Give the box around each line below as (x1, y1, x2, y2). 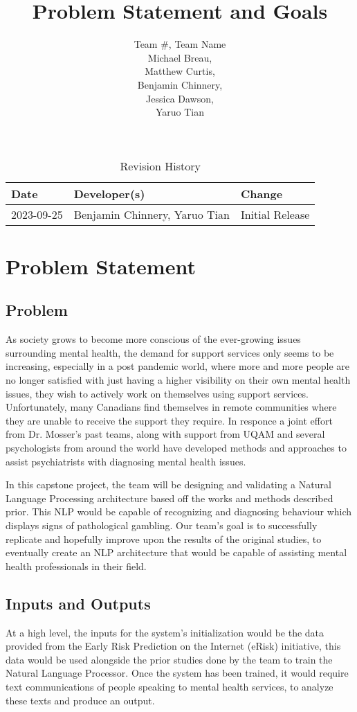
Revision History (120, 157, 201, 174)
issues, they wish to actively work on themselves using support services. (6, 386, 309, 400)
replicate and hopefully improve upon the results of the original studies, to (6, 531, 322, 546)
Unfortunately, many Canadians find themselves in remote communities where (6, 400, 337, 414)
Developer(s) (73, 185, 145, 202)
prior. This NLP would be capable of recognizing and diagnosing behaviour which (6, 504, 352, 519)
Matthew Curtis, (145, 64, 215, 78)
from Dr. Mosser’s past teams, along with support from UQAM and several (6, 427, 325, 441)
